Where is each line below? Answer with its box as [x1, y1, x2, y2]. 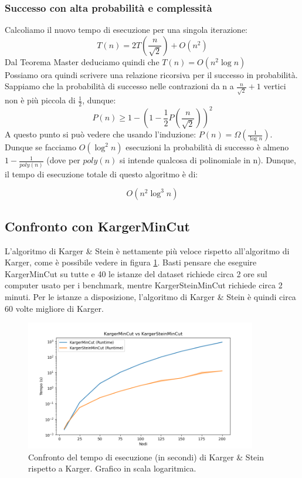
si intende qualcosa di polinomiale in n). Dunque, [119, 154, 296, 166]
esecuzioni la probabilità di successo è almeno [125, 141, 289, 153]
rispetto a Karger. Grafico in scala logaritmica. [28, 462, 196, 474]
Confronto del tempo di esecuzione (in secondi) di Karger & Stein [28, 450, 264, 463]
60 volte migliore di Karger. [5, 302, 104, 314]
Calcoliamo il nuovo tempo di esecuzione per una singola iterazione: [5, 23, 247, 36]
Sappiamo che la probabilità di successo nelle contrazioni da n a [5, 80, 234, 92]
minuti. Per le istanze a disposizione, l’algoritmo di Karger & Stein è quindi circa [5, 290, 296, 302]
